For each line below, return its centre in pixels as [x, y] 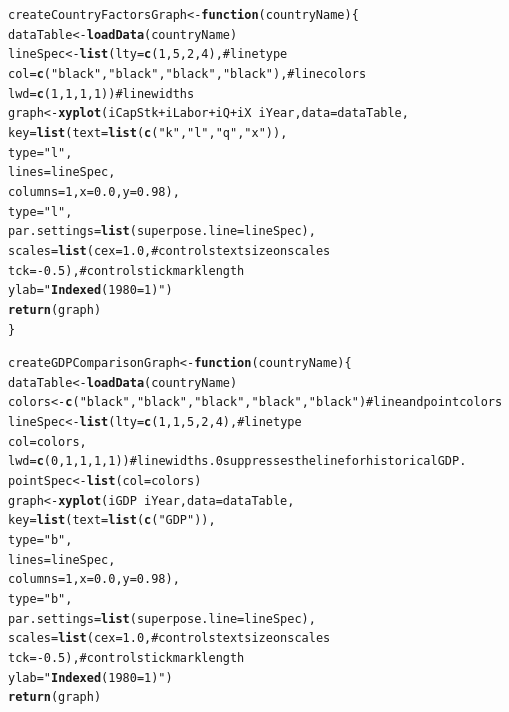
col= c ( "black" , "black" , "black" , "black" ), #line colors [187, 73]
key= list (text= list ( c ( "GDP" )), [112, 520]
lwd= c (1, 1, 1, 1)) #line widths [101, 93]
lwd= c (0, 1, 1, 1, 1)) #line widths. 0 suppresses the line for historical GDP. [237, 461]
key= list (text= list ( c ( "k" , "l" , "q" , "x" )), [148, 132]
